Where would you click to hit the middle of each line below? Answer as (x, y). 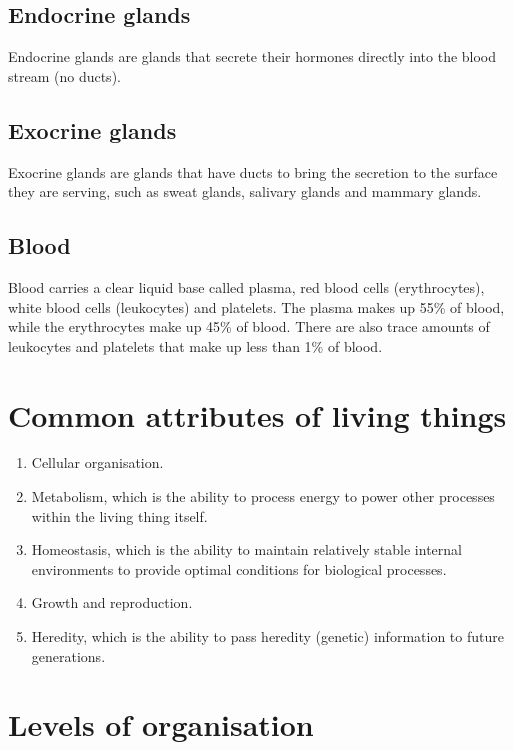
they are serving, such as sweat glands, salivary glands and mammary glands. (245, 191)
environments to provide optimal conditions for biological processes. (239, 568)
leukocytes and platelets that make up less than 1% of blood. (195, 345)
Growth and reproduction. (112, 602)
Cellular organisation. (97, 462)
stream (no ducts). (64, 75)
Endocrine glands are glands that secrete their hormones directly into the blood (252, 56)
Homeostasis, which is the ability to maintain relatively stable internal (246, 549)
